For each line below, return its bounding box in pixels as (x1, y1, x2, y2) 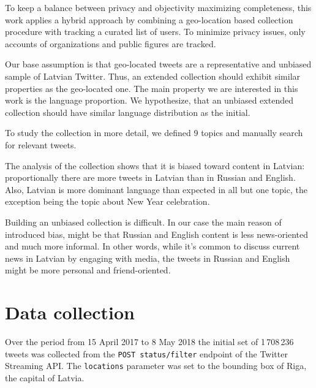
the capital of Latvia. (5, 371, 85, 384)
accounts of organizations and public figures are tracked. (5, 37, 216, 50)
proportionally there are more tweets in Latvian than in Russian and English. (5, 171, 296, 184)
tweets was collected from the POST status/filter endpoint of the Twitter (5, 347, 288, 360)
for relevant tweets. (5, 138, 77, 151)
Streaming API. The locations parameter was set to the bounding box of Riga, (5, 359, 307, 372)
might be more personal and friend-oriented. (5, 264, 171, 276)
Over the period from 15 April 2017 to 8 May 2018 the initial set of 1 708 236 (5, 335, 294, 348)
